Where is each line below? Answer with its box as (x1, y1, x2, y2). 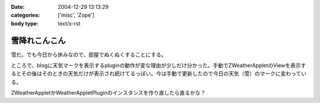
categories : (11, 12, 40, 19)
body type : (11, 20, 39, 27)
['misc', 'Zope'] (57, 12, 95, 19)
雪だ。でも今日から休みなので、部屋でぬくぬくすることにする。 (11, 51, 167, 58)
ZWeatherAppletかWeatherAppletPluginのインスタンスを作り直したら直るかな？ (11, 89, 206, 96)
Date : (11, 4, 25, 10)
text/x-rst (57, 20, 81, 27)
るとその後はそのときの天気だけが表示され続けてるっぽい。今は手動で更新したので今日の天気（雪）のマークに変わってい (11, 70, 306, 77)
